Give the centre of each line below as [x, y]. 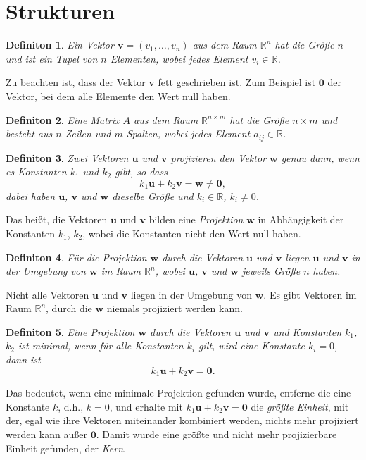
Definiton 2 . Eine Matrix [63, 119]
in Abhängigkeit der [301, 219]
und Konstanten [308, 331]
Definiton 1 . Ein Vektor [60, 45]
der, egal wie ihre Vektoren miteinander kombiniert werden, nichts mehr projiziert [182, 420]
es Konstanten [36, 172]
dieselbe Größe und [153, 195]
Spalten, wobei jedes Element [188, 133]
